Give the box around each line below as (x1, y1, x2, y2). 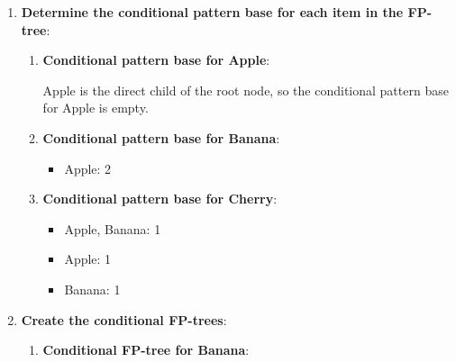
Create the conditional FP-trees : (21, 310, 227, 329)
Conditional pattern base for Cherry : (42, 189, 278, 208)
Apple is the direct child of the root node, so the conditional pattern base (42, 80, 449, 99)
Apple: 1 (64, 249, 112, 268)
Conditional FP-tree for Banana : (42, 340, 250, 359)
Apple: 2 (64, 158, 112, 177)
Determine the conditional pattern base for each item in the (21, 3, 404, 21)
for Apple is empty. (42, 98, 149, 117)
